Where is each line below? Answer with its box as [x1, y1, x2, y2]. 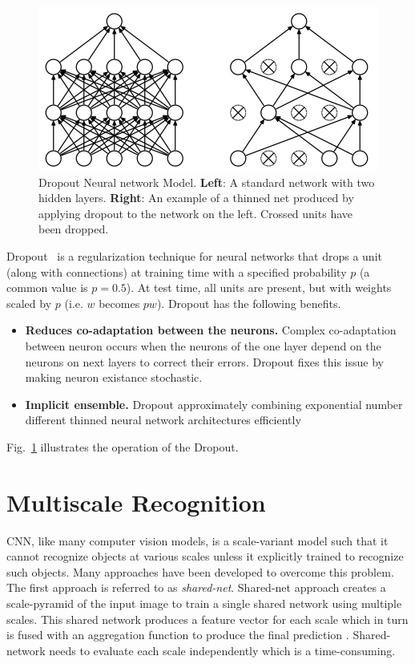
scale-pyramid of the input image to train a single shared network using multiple [6, 595, 402, 611]
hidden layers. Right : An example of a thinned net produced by [38, 189, 354, 206]
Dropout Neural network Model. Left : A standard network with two [38, 173, 375, 190]
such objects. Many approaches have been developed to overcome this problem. [6, 563, 394, 580]
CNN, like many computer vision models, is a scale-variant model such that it [6, 532, 389, 549]
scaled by [6, 294, 52, 311]
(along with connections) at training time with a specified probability [6, 263, 347, 280]
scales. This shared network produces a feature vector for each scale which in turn [6, 610, 409, 627]
